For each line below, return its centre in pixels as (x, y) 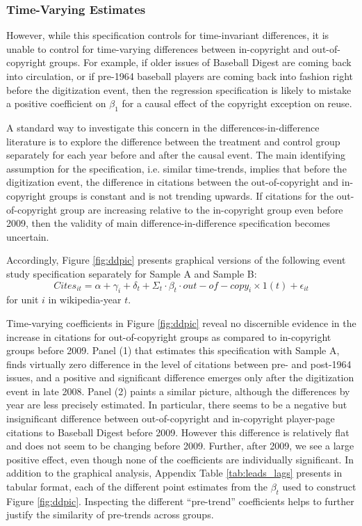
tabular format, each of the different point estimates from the (137, 487)
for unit (23, 300)
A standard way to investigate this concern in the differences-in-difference (163, 127)
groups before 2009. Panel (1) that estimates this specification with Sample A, (173, 350)
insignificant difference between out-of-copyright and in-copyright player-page (171, 419)
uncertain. (28, 236)
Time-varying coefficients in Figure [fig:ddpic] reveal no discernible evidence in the (181, 322)
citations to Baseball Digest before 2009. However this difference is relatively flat (178, 432)
